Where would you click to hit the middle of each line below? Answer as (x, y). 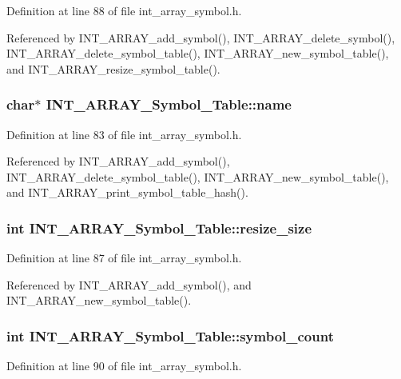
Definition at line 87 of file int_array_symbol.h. (124, 258)
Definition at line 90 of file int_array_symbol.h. (124, 366)
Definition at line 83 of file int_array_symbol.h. (124, 134)
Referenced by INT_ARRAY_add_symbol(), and (129, 284)
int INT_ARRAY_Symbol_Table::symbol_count (170, 335)
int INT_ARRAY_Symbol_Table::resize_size (159, 227)
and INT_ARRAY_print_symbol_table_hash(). (127, 192)
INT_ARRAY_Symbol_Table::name (169, 104)
